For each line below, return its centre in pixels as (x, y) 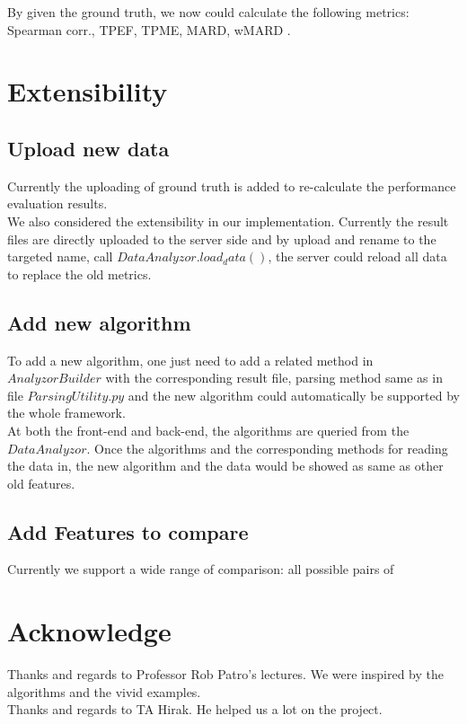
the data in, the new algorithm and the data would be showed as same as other (225, 466)
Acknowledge (89, 631)
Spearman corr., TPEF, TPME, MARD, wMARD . (149, 29)
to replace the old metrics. (79, 274)
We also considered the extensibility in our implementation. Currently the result (228, 221)
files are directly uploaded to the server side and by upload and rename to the (222, 238)
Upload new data (88, 148)
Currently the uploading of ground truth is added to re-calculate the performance (232, 185)
